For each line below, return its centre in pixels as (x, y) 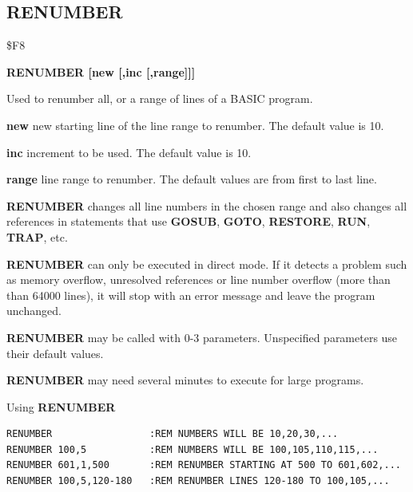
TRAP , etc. (37, 236)
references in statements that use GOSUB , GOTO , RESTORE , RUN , (189, 221)
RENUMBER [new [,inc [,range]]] (101, 71)
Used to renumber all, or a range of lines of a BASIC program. (160, 98)
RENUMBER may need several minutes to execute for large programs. (185, 380)
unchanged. (34, 311)
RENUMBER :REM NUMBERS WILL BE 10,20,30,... (173, 434)
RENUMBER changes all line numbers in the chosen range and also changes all (207, 205)
